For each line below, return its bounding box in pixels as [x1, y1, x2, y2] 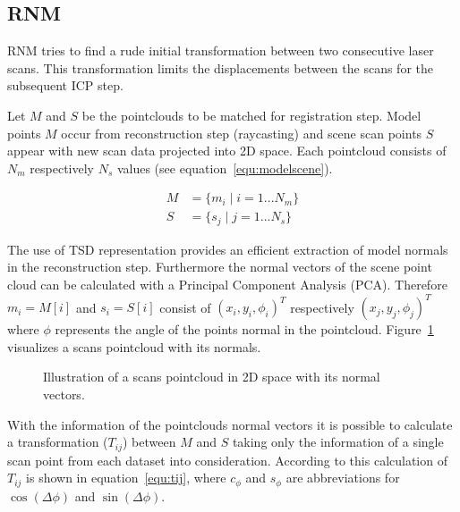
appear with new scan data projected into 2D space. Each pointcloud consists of [7, 141, 447, 160]
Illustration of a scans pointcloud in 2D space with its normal [43, 367, 380, 386]
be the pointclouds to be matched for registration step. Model [81, 105, 422, 124]
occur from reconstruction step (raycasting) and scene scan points [61, 123, 422, 142]
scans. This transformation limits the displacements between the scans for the [7, 58, 433, 77]
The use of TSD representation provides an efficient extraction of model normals [7, 239, 448, 258]
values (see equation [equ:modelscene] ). [116, 158, 333, 177]
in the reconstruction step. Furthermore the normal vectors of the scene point [7, 257, 432, 276]
